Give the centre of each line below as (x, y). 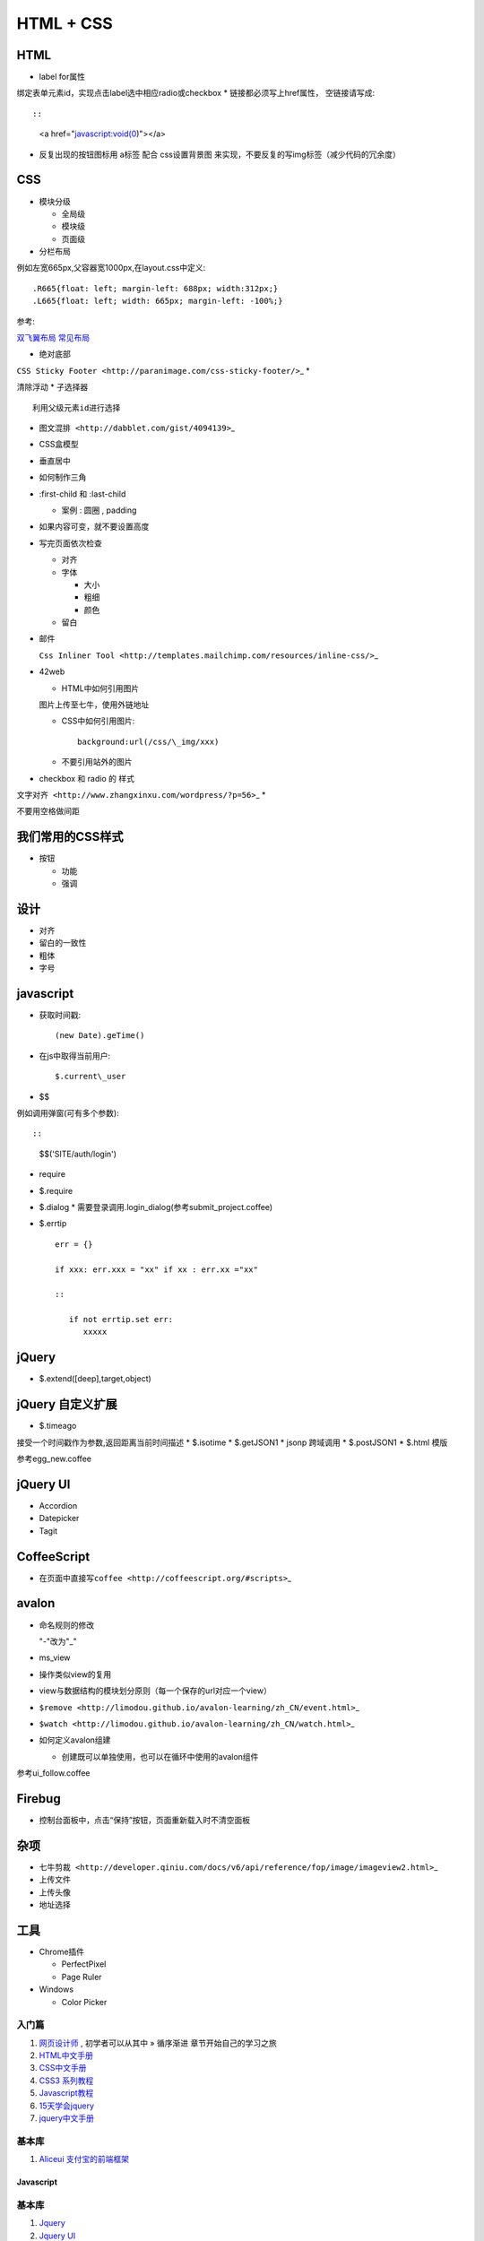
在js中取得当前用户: (75, 1056)
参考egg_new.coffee (54, 1459)
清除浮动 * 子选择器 (52, 387)
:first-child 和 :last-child (82, 494)
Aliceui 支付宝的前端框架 (84, 2159)
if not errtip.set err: (121, 1320)
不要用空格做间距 (48, 811)
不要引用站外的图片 (97, 762)
